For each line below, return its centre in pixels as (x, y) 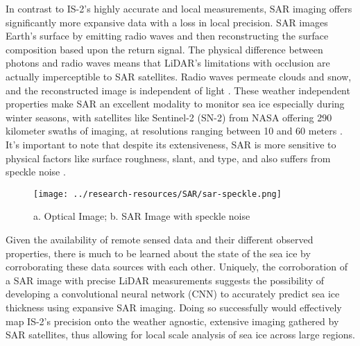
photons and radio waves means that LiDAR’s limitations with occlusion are (168, 63)
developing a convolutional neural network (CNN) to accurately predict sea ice (173, 294)
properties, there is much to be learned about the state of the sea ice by (158, 253)
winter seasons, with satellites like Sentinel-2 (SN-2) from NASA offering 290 (169, 117)
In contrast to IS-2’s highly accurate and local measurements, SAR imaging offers (179, 8)
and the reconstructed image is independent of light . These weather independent (178, 90)
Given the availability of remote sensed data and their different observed (160, 239)
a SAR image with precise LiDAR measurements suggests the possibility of (165, 280)
